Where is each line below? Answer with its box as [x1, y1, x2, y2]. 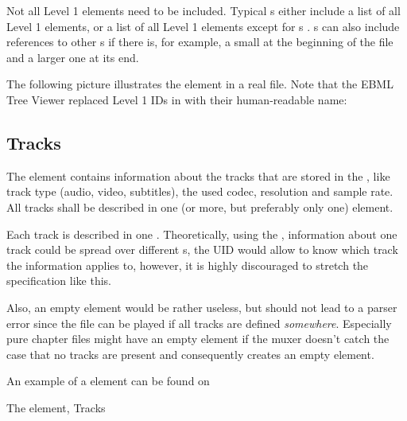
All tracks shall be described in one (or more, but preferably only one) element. [6, 198, 393, 215]
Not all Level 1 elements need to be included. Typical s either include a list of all [6, 2, 401, 18]
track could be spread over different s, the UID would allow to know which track [6, 241, 398, 258]
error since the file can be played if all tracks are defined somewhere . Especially [6, 314, 392, 331]
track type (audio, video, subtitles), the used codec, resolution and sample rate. [6, 183, 393, 200]
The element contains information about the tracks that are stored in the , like [6, 167, 390, 184]
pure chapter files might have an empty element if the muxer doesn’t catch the [6, 330, 390, 347]
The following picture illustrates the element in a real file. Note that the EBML [6, 76, 393, 92]
